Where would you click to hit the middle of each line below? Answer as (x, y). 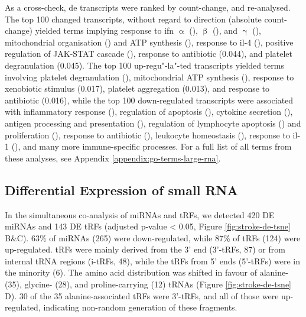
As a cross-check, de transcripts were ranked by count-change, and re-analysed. (148, 7)
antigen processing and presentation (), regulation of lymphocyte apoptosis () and (153, 123)
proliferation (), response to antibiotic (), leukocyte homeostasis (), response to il (151, 135)
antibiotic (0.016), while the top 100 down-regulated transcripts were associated (149, 100)
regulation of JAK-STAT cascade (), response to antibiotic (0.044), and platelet (149, 54)
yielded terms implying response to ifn (105, 30)
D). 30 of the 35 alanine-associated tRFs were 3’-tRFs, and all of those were (142, 295)
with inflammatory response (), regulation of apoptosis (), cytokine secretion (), (149, 111)
